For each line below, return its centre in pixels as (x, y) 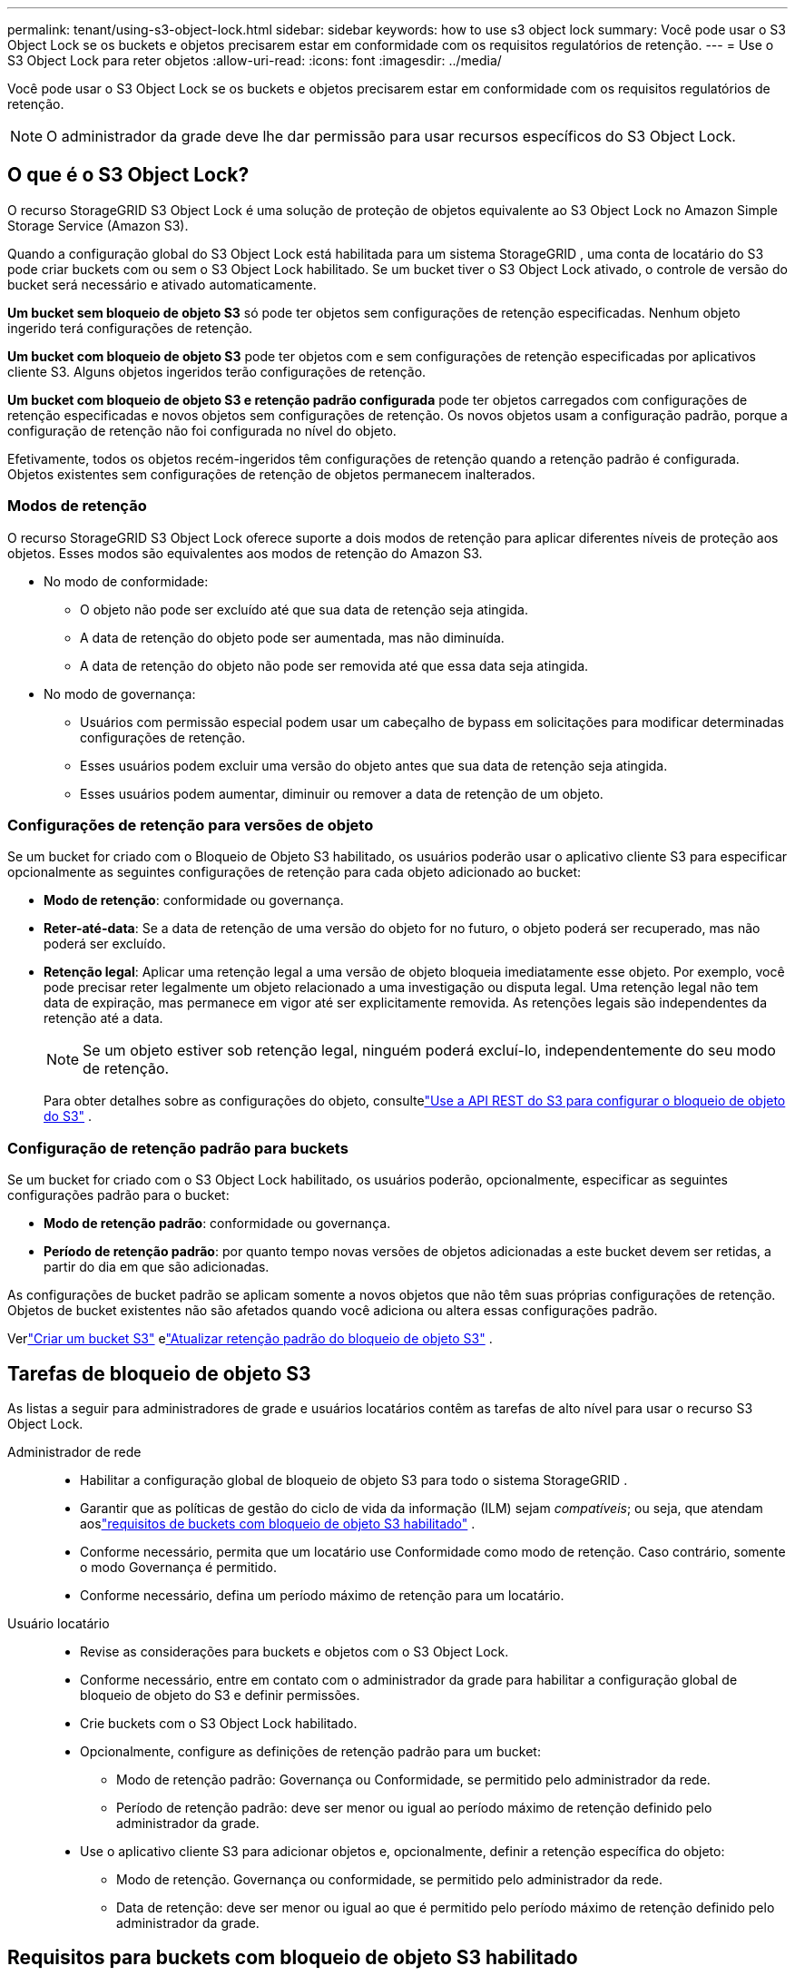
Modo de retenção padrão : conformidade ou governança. (217, 1224)
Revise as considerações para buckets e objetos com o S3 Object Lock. (294, 1651)
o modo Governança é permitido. (178, 1567)
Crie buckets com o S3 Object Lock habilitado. (219, 1723)
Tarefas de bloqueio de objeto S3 (159, 1373)
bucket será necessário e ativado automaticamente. (162, 284)
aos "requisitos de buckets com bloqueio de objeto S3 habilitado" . (278, 1523)
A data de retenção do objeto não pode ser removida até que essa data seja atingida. (334, 665)
